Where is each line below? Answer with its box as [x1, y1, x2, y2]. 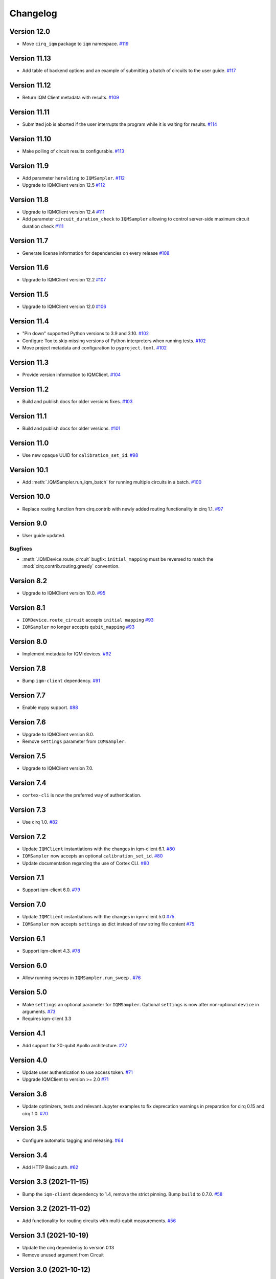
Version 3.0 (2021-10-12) [9, 1265, 91, 1274]
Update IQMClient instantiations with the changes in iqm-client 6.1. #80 [22, 846, 175, 852]
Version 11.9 [9, 161, 49, 170]
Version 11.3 [9, 358, 49, 367]
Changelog [9, 8, 57, 19]
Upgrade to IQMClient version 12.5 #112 [22, 182, 105, 188]
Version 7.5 [9, 752, 46, 760]
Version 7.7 [9, 691, 46, 699]
